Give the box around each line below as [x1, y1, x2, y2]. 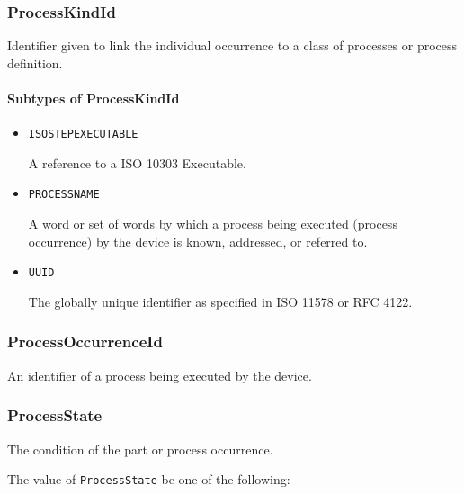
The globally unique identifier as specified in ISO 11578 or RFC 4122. [28, 292, 413, 310]
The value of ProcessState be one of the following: [7, 470, 290, 489]
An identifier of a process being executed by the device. [7, 365, 312, 384]
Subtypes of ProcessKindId [7, 89, 180, 107]
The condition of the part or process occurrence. [7, 439, 273, 458]
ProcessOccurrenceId [7, 330, 163, 353]
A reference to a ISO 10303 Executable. [28, 153, 246, 172]
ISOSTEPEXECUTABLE [28, 128, 138, 141]
